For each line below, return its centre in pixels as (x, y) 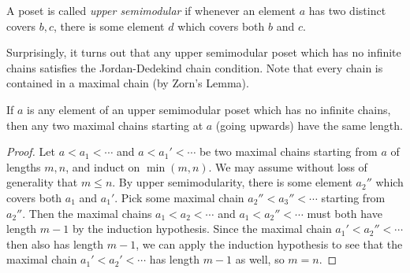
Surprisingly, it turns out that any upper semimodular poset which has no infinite (204, 52)
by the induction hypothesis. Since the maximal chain (202, 229)
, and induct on (103, 166)
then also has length (55, 243)
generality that (42, 182)
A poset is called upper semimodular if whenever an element (151, 10)
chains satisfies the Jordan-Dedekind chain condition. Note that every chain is (195, 67)
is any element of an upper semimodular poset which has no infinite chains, (209, 109)
